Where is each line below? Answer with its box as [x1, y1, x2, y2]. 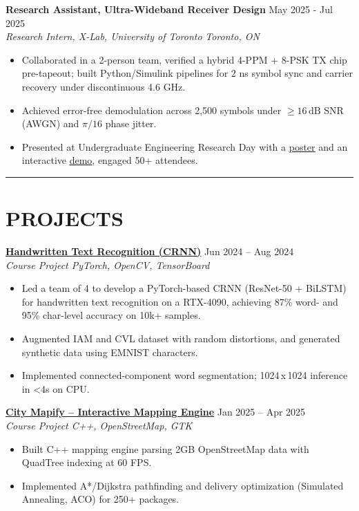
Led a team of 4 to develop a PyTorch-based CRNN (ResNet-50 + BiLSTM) [21, 281, 347, 295]
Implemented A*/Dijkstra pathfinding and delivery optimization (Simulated [21, 478, 344, 492]
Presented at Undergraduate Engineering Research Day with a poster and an [21, 139, 348, 154]
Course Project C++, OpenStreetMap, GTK [6, 418, 193, 432]
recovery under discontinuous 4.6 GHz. [21, 79, 186, 93]
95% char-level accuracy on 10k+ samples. [21, 308, 201, 322]
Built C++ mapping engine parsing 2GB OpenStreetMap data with [21, 441, 309, 456]
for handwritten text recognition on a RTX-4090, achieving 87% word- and [21, 294, 338, 308]
